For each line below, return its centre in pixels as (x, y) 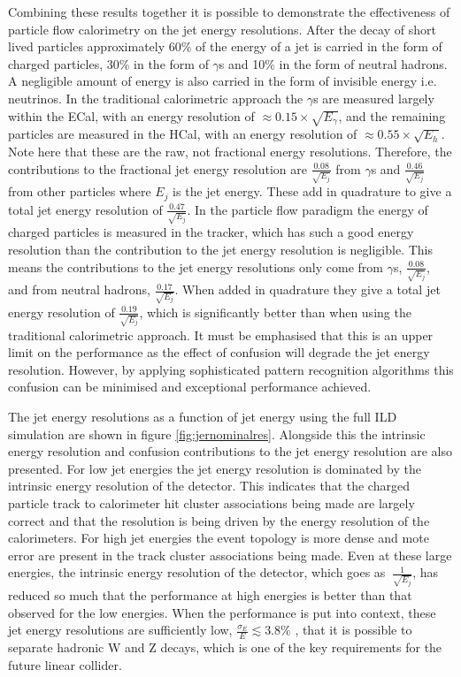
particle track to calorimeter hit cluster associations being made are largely (211, 503)
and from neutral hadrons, (79, 289)
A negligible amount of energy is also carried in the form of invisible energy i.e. (223, 81)
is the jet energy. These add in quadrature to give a (312, 191)
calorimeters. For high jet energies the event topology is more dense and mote (219, 538)
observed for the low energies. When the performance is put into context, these (222, 612)
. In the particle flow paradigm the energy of (307, 209)
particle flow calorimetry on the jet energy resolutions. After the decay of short (222, 29)
